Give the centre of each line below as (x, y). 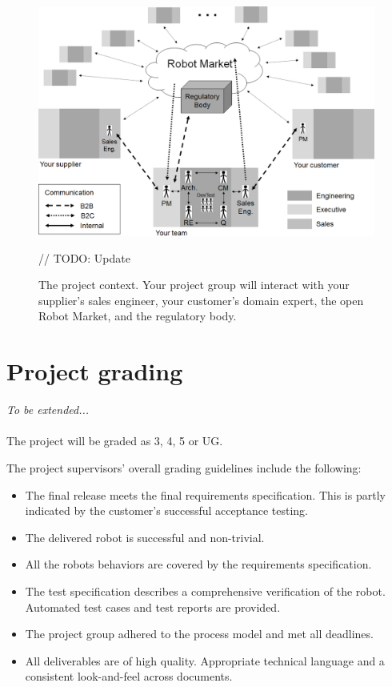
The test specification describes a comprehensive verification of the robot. (205, 591)
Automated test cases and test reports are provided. (153, 607)
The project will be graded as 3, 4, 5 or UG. (115, 441)
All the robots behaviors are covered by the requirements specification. (198, 564)
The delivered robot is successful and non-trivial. (145, 537)
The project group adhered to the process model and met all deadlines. (199, 634)
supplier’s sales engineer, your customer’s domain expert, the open (201, 300)
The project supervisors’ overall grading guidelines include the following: (184, 467)
